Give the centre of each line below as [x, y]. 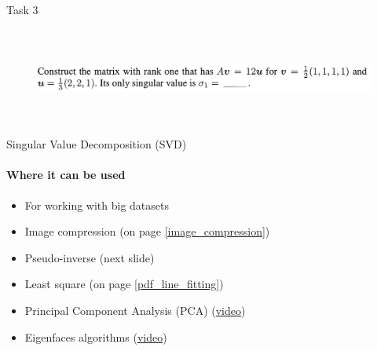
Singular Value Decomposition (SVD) [97, 144]
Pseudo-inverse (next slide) [90, 257]
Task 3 [22, 9]
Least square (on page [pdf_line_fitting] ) [124, 284]
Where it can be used [66, 175]
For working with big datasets [97, 205]
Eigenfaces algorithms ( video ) [96, 336]
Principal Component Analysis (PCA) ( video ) [135, 310]
